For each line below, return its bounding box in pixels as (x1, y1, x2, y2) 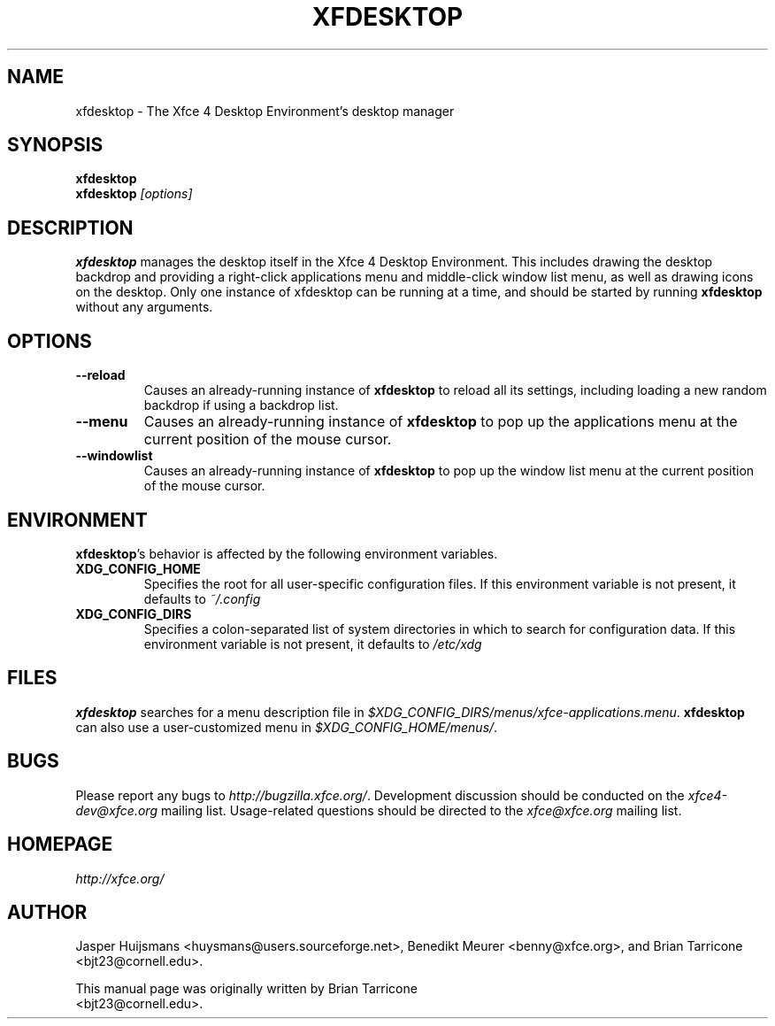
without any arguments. (75, 299, 213, 315)
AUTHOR (7, 900, 88, 923)
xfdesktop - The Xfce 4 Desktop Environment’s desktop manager (75, 103, 455, 119)
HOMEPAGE (7, 833, 113, 856)
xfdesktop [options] (75, 186, 193, 202)
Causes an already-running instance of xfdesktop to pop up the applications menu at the (143, 413, 738, 431)
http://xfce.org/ (75, 870, 165, 886)
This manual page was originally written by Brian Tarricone (75, 981, 418, 997)
